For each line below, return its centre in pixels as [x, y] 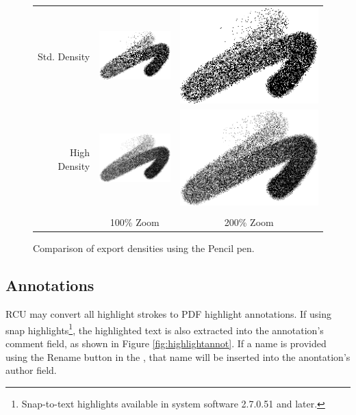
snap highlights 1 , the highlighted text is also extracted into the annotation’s [165, 329]
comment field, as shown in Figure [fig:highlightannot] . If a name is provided [166, 343]
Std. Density [64, 56]
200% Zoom [249, 222]
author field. [31, 370]
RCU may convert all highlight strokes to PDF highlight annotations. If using [169, 314]
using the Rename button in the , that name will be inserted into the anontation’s [178, 356]
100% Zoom [135, 222]
